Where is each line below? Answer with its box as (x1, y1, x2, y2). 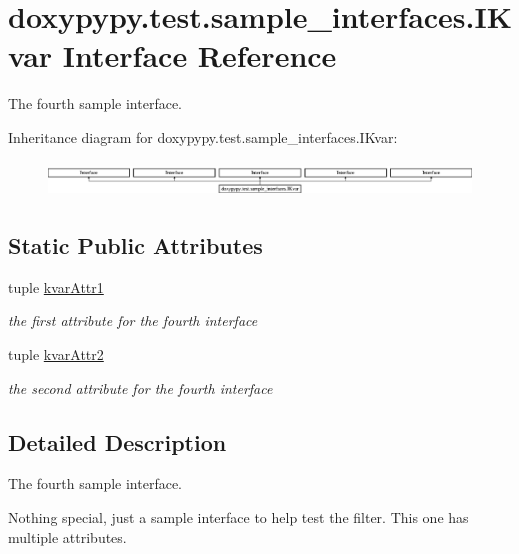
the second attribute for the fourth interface (8, 377, 273, 398)
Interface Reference (62, 35, 337, 76)
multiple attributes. (8, 526, 127, 547)
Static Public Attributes (8, 230, 263, 261)
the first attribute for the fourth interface (8, 310, 258, 331)
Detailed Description (8, 426, 227, 457)
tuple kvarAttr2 (8, 344, 104, 365)
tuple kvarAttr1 (8, 276, 104, 297)
